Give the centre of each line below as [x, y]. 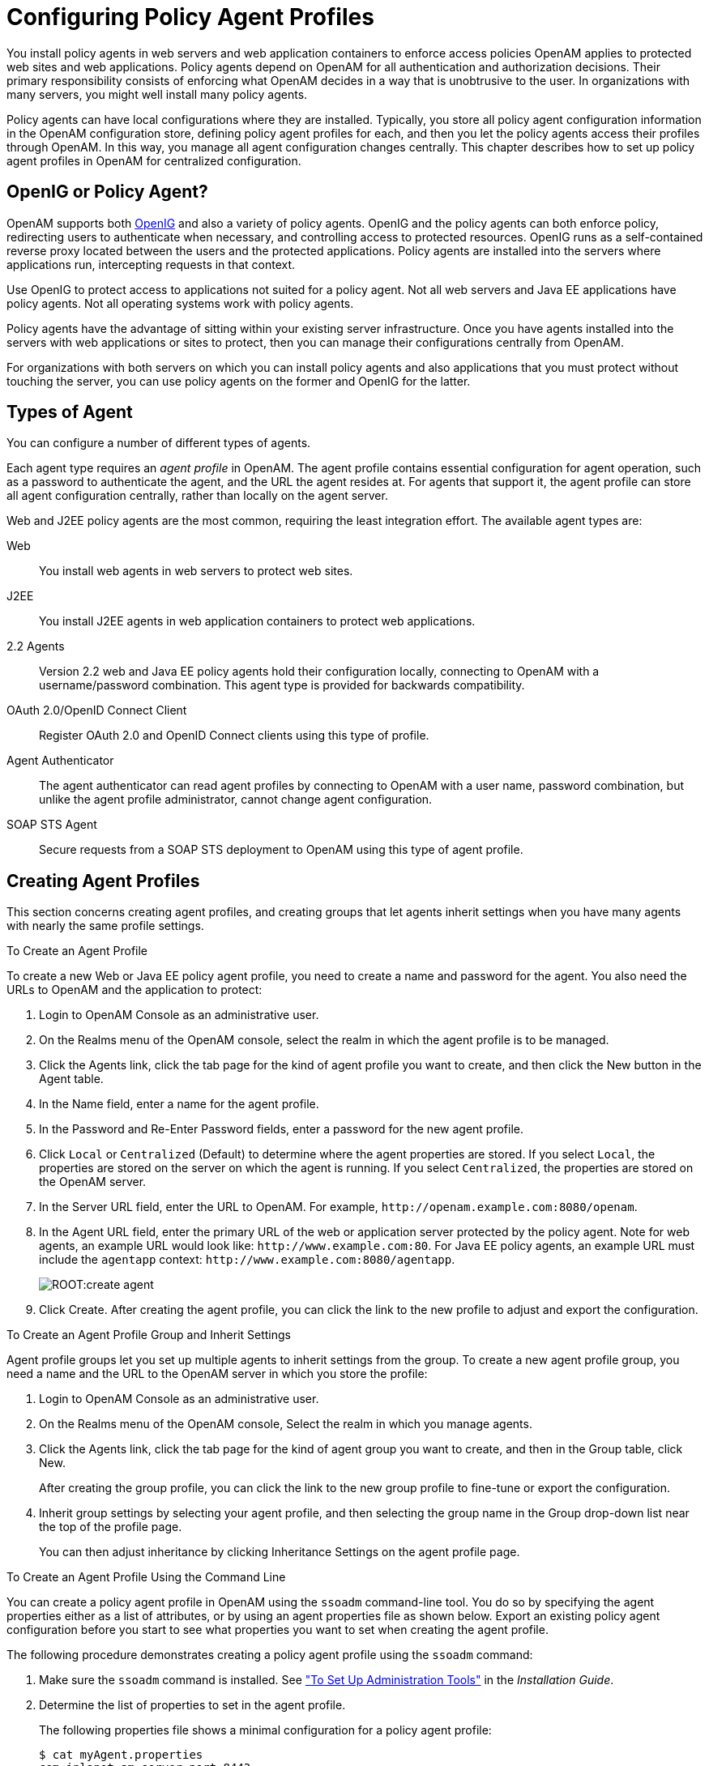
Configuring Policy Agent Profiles [190, 17]
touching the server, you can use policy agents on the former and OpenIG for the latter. [239, 381]
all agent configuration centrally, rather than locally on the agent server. [197, 496]
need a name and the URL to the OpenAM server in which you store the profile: [217, 1374]
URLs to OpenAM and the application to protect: [135, 990]
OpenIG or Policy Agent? [107, 192]
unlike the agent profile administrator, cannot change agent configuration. [236, 800]
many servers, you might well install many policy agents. [157, 94]
